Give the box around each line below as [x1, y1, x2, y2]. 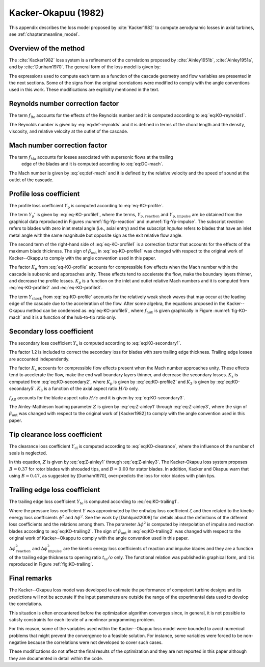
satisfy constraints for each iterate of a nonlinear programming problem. [9, 616, 155, 622]
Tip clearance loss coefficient [9, 430, 103, 439]
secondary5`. [9, 386, 36, 391]
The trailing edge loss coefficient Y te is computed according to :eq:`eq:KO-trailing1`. [9, 499, 179, 505]
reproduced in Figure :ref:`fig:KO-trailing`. [9, 561, 93, 567]
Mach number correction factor [9, 141, 107, 149]
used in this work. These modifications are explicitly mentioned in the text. [9, 86, 159, 93]
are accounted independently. [9, 356, 70, 362]
